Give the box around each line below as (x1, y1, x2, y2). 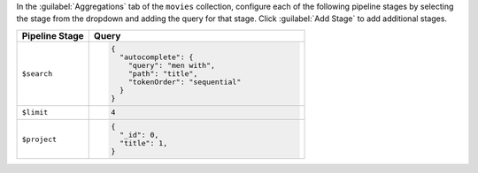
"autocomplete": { (119, 52, 194, 62)
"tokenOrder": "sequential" (128, 77, 242, 86)
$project (21, 134, 58, 144)
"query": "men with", (128, 60, 216, 70)
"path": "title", (128, 69, 198, 79)
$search (21, 69, 53, 79)
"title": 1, (119, 139, 168, 148)
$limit (21, 108, 49, 117)
